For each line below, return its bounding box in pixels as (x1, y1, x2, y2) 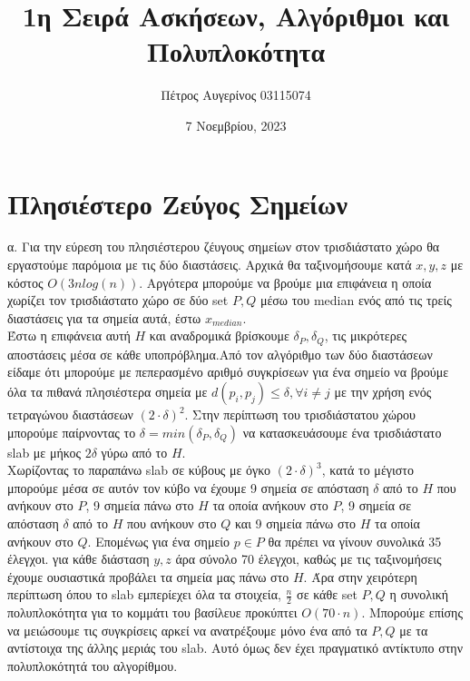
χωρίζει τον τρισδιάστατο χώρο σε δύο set (7, 291, 229, 310)
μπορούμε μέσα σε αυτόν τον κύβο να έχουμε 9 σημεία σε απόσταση (7, 478, 369, 497)
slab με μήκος (7, 442, 82, 461)
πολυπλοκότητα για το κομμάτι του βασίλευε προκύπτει (7, 603, 298, 622)
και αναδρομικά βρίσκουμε (149, 326, 289, 345)
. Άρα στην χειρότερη (303, 567, 417, 586)
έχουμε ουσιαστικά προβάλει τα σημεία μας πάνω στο (7, 567, 289, 586)
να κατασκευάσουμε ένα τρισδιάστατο (242, 422, 442, 441)
